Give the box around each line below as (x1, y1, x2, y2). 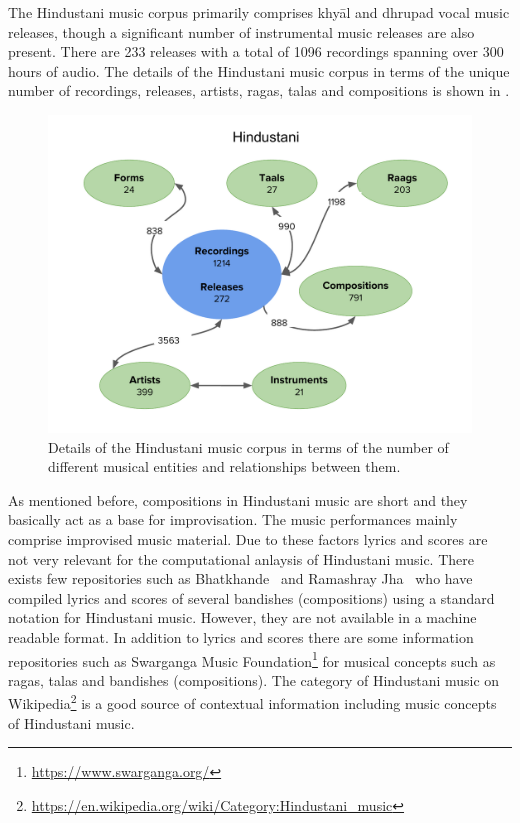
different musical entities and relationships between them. (48, 456, 401, 477)
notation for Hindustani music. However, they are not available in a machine (8, 607, 477, 628)
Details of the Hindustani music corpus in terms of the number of (48, 436, 449, 457)
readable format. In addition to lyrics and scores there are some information (8, 626, 474, 647)
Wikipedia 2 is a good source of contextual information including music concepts (8, 690, 497, 713)
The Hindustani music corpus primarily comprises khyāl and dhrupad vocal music (8, 2, 510, 22)
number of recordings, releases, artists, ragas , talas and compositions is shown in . (8, 80, 510, 101)
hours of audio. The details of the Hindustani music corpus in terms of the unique (8, 60, 510, 81)
